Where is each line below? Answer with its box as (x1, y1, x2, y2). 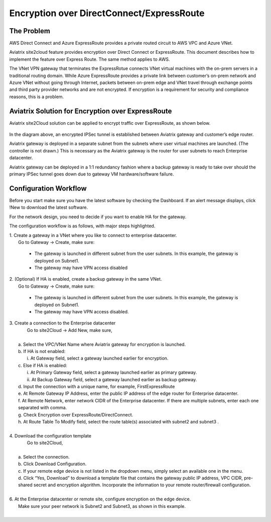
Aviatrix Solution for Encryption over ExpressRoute (9, 107, 172, 115)
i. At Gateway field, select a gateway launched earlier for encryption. (27, 355, 169, 362)
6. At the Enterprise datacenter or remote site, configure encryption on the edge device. (9, 496, 191, 502)
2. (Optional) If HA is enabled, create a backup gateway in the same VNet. (9, 276, 162, 282)
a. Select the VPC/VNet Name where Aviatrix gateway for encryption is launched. (18, 341, 186, 347)
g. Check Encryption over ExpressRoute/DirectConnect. (18, 411, 133, 417)
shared (18, 482, 33, 488)
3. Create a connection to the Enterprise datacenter (9, 320, 116, 326)
